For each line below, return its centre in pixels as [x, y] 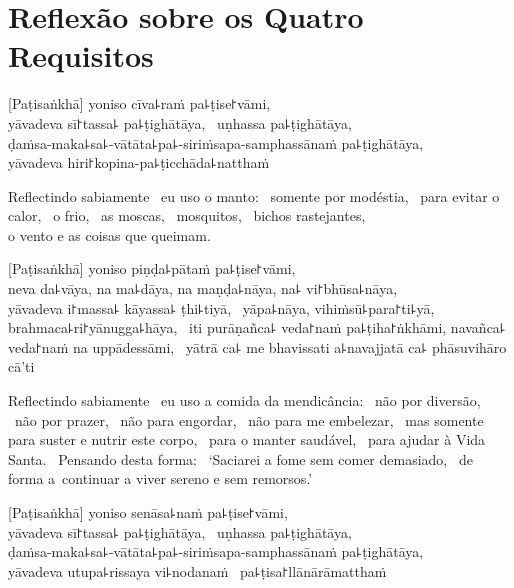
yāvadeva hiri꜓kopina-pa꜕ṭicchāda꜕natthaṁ [139, 162]
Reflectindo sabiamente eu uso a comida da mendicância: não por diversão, [244, 400]
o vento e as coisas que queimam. [109, 234]
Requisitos [81, 55]
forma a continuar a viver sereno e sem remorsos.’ [160, 478]
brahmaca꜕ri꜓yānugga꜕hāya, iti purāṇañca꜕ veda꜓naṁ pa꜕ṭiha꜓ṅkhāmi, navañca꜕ [257, 327]
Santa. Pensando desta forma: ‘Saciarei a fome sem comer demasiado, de [240, 458]
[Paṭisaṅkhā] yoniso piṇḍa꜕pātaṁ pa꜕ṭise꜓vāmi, [152, 268]
